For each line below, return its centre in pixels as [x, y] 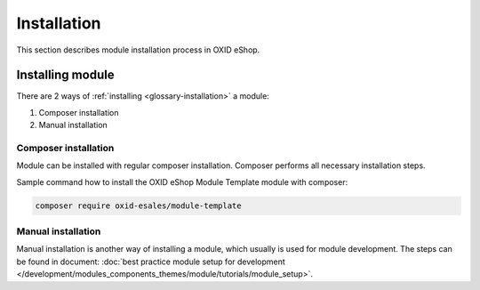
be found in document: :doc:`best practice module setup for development [151, 262]
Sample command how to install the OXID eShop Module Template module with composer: [182, 181]
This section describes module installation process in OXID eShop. [138, 50]
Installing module [65, 75]
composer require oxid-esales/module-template [138, 205]
